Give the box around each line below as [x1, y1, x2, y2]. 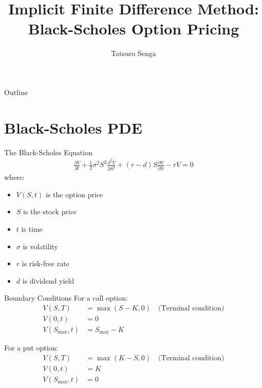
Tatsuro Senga [111, 48, 156, 59]
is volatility [23, 241, 58, 251]
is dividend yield [22, 275, 74, 286]
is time [21, 223, 43, 234]
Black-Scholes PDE [4, 117, 142, 138]
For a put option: [4, 342, 59, 353]
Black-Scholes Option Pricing [28, 18, 239, 39]
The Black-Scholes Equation [4, 146, 92, 157]
